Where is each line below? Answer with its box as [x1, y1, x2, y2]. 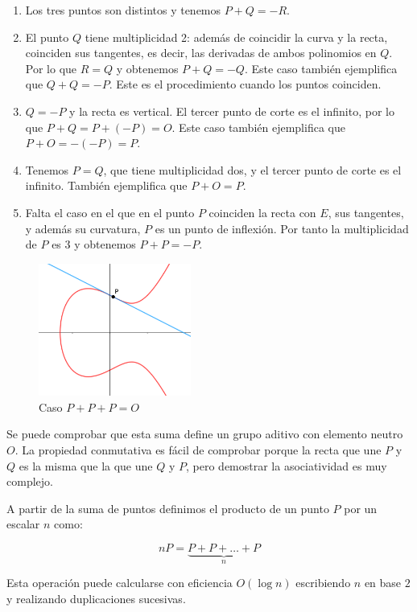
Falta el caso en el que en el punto [25, 203, 195, 220]
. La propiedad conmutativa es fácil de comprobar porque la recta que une [14, 442, 382, 458]
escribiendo [295, 574, 351, 591]
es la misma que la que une [19, 457, 153, 474]
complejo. [6, 473, 53, 490]
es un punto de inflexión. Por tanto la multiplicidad [155, 220, 409, 236]
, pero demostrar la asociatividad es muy [186, 457, 387, 474]
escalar [6, 515, 40, 532]
